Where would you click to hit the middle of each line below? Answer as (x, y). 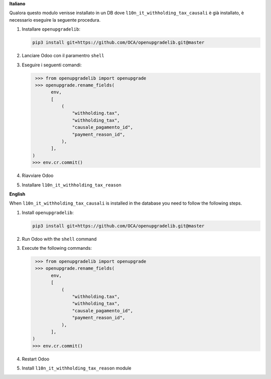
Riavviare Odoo (38, 175)
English (17, 194)
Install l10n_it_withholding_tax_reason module (77, 368)
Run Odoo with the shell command (59, 239)
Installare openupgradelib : (51, 29)
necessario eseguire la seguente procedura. (55, 20)
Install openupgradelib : (48, 212)
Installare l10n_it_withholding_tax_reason (72, 185)
